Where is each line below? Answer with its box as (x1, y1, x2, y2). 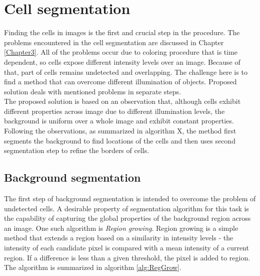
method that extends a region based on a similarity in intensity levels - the (4, 232, 233, 243)
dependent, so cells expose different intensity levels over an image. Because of (4, 56, 240, 67)
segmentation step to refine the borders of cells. (4, 145, 149, 156)
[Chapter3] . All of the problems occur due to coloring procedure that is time (4, 47, 238, 57)
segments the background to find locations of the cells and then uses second (4, 135, 235, 146)
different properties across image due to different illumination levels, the (4, 105, 225, 116)
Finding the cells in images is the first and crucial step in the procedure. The (4, 27, 240, 38)
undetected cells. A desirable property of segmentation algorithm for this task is (4, 203, 249, 213)
